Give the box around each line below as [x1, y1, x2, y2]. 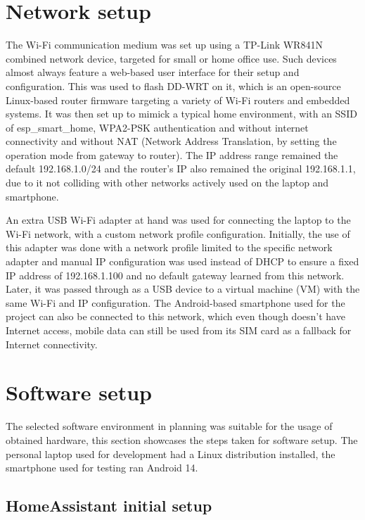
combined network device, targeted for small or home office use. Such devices [6, 51, 337, 65]
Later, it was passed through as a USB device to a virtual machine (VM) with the [6, 281, 360, 296]
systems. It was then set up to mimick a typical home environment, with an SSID [6, 106, 357, 121]
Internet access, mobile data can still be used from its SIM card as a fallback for [6, 323, 352, 337]
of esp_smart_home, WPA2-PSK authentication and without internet [6, 120, 309, 134]
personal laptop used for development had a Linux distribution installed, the [6, 446, 335, 461]
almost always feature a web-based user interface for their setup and [6, 65, 300, 80]
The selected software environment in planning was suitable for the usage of [6, 419, 333, 433]
